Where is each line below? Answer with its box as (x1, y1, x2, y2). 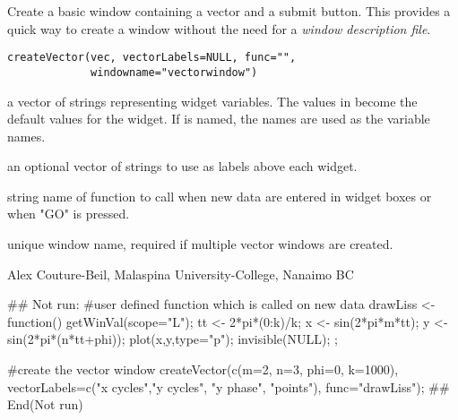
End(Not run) (7, 395, 83, 414)
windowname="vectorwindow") (91, 65, 258, 79)
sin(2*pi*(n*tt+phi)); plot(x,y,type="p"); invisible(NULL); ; (7, 330, 338, 348)
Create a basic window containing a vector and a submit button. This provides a (7, 2, 451, 20)
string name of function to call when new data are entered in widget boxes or (7, 186, 432, 205)
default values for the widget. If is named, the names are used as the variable (7, 109, 430, 128)
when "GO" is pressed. (7, 204, 130, 223)
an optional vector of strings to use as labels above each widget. (7, 157, 358, 176)
